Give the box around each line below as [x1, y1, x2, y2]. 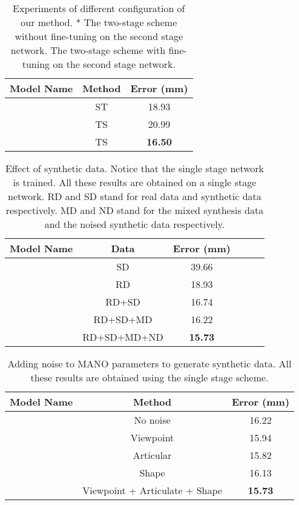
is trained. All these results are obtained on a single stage [13, 175, 257, 189]
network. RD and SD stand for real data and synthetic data [8, 189, 261, 203]
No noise [134, 413, 171, 427]
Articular [133, 448, 172, 462]
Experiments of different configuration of [13, 1, 185, 15]
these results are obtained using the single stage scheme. [30, 370, 269, 384]
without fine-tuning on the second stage [15, 29, 183, 43]
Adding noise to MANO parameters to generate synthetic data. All [7, 356, 292, 370]
